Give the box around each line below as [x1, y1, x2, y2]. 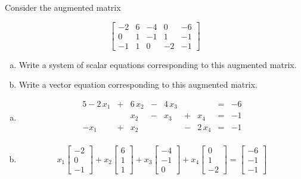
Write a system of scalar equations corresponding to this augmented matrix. [18, 58, 297, 70]
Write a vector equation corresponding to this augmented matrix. [18, 78, 257, 91]
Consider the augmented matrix [5, 1, 121, 13]
